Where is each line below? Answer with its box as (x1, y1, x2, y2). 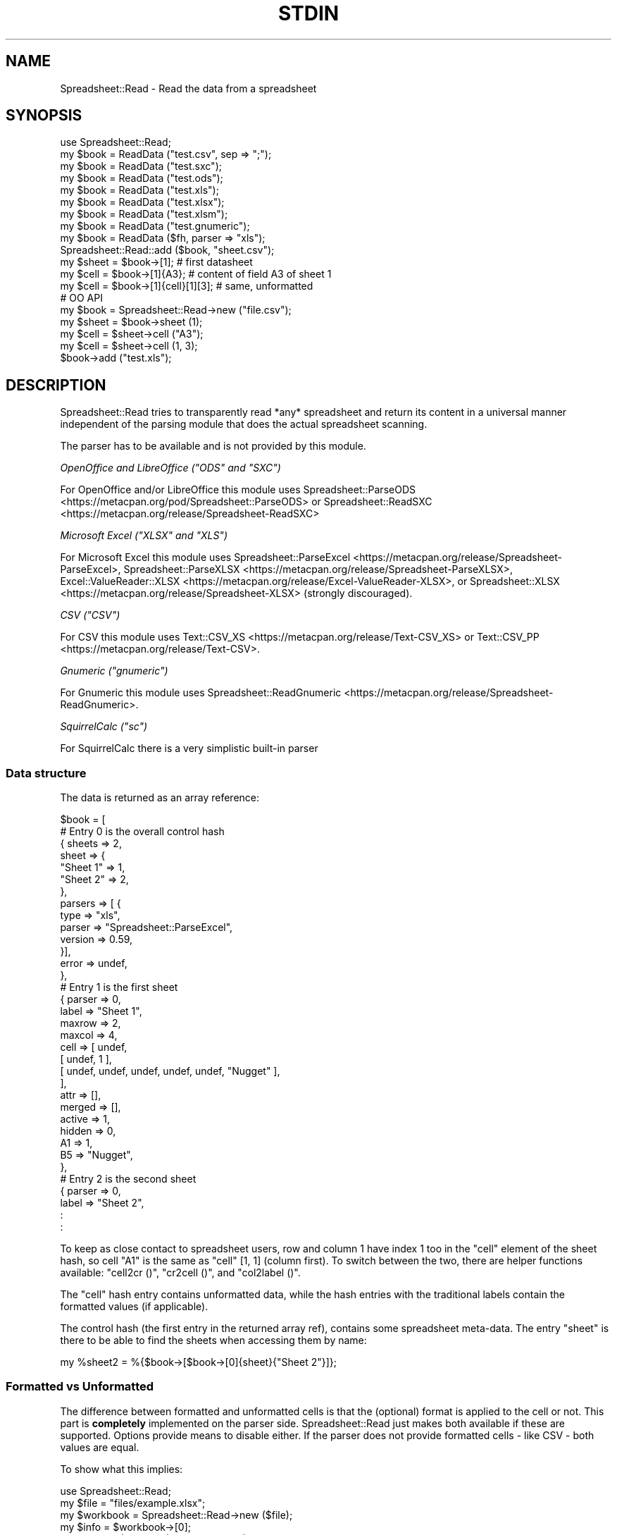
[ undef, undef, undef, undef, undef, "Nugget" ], (60, 1065, 280, 1078)
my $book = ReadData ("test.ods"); (60, 172, 223, 185)
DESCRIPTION (6, 376, 106, 394)
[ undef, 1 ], (60, 1053, 112, 1066)
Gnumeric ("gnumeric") (60, 665, 168, 677)
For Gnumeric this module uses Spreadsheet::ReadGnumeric (60, 686, 342, 699)
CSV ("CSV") (60, 609, 120, 622)
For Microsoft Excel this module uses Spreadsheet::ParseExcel (60, 551, 351, 564)
